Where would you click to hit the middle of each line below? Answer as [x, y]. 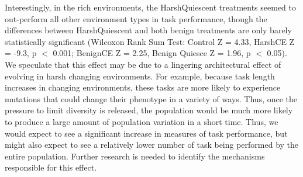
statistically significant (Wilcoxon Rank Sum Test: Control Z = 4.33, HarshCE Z [150, 41]
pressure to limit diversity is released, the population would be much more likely [149, 110]
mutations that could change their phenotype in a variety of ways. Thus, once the [151, 98]
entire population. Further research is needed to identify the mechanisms [135, 156]
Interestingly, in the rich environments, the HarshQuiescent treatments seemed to [151, 7]
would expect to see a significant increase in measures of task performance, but [146, 133]
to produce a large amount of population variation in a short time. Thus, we [142, 121]
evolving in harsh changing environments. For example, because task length [140, 76]
